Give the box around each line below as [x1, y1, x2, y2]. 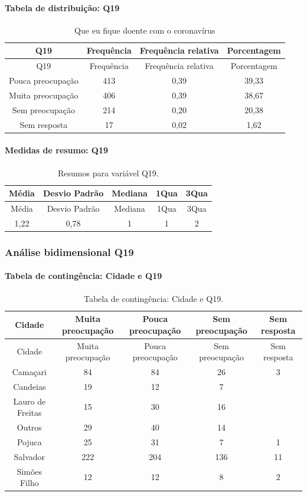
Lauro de [13, 395, 46, 407]
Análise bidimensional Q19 [5, 244, 134, 259]
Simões [17, 465, 43, 477]
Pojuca [17, 435, 42, 448]
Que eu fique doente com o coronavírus [74, 24, 215, 36]
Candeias [13, 380, 46, 392]
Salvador [14, 450, 45, 462]
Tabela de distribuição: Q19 [5, 1, 120, 14]
